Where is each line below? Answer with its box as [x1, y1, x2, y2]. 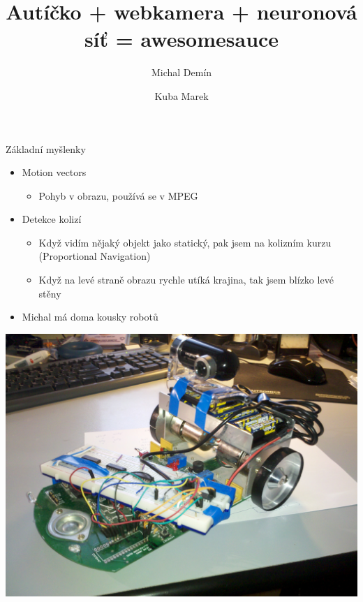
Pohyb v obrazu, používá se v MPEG [38, 188, 198, 203]
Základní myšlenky [6, 141, 86, 156]
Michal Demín [151, 65, 212, 80]
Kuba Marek [154, 88, 209, 103]
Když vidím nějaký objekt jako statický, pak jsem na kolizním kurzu [38, 235, 332, 249]
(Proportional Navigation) [38, 249, 151, 263]
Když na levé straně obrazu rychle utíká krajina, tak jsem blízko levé [38, 272, 334, 287]
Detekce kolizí [22, 212, 82, 226]
